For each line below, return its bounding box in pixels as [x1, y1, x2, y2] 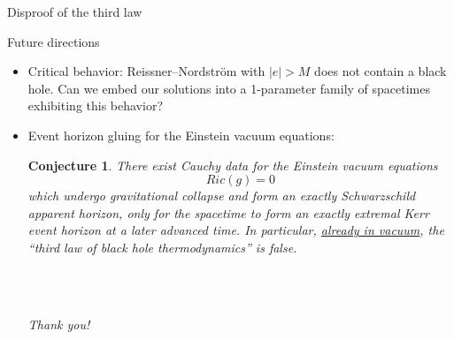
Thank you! [27, 314, 90, 333]
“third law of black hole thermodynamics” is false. [27, 237, 297, 256]
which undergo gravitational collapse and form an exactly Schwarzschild [27, 186, 416, 205]
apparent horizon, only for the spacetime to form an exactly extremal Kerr [27, 203, 429, 222]
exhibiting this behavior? [27, 96, 164, 115]
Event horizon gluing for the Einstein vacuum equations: [27, 125, 335, 144]
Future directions [7, 32, 100, 50]
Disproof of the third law [7, 3, 142, 20]
